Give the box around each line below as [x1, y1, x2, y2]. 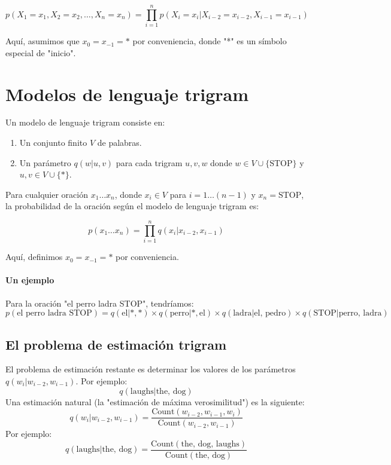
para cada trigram [116, 156, 183, 169]
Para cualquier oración [5, 188, 88, 200]
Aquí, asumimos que [5, 35, 80, 47]
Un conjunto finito [19, 136, 87, 149]
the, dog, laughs [181, 439, 240, 448]
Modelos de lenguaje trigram [5, 81, 249, 106]
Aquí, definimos [5, 250, 63, 263]
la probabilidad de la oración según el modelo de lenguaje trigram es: [5, 200, 259, 212]
